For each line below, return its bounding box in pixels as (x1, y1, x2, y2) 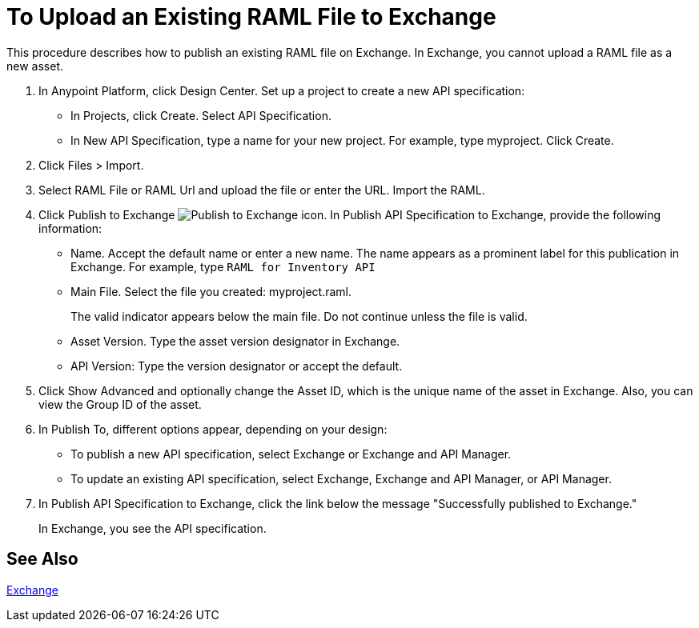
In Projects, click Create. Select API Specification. (70, 108, 331, 122)
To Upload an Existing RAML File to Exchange (6, 3, 496, 30)
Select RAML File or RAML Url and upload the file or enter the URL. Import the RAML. (38, 182, 485, 197)
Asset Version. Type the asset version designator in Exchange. (70, 334, 400, 348)
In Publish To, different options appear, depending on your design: (38, 422, 388, 436)
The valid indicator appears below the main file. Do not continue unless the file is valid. (70, 309, 528, 323)
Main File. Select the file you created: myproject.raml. (70, 284, 352, 298)
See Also (6, 549, 78, 570)
